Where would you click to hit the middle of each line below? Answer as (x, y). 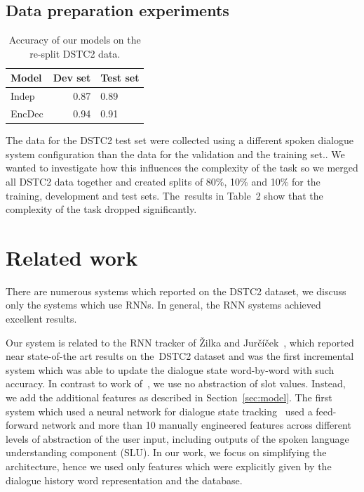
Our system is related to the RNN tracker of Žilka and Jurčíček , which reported (180, 342)
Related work (72, 257)
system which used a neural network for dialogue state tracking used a (159, 411)
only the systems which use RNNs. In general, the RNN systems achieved (163, 305)
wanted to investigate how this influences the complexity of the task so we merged (182, 168)
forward (22, 425)
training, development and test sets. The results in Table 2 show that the (164, 195)
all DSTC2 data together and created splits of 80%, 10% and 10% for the (163, 181)
